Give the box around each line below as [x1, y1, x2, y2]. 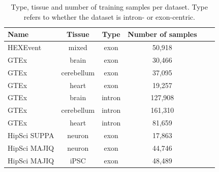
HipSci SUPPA [8, 130, 54, 140]
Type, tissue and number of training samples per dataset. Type [11, 2, 208, 12]
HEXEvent [8, 42, 42, 53]
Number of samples [128, 29, 197, 39]
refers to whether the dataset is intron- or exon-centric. [23, 11, 195, 22]
